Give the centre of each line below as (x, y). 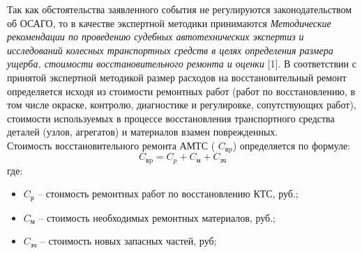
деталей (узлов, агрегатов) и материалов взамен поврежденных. (143, 132)
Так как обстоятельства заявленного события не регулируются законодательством (180, 9)
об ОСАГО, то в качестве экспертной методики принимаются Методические (169, 23)
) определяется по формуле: (292, 145)
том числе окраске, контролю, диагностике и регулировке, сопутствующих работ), (182, 105)
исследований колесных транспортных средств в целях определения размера (170, 50)
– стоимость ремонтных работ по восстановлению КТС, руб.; (168, 194)
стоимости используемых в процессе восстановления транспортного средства (171, 118)
